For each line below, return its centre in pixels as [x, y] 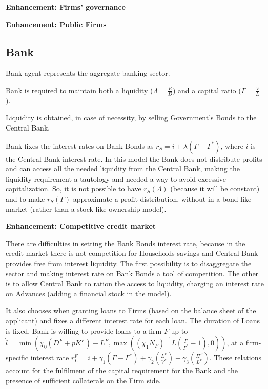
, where [232, 146]
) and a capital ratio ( [207, 90]
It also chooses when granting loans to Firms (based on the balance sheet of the [131, 310]
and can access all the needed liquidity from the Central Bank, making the [123, 169]
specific [17, 358]
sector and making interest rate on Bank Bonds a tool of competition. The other [132, 273]
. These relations [235, 358]
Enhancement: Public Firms [56, 24]
